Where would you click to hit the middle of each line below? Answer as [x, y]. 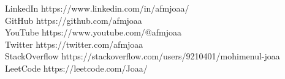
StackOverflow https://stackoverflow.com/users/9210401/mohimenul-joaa [142, 56]
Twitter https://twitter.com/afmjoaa [74, 44]
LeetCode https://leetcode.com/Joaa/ [76, 68]
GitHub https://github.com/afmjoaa [74, 20]
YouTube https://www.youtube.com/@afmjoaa [93, 32]
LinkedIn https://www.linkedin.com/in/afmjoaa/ [97, 8]
